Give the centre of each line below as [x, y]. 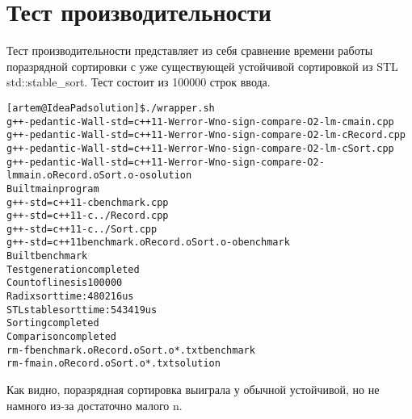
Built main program [53, 189]
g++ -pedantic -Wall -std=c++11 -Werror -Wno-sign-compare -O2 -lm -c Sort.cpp [200, 148]
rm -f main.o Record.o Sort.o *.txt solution [114, 364]
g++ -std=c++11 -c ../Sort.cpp [82, 229]
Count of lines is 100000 [65, 283]
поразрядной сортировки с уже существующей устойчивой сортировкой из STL [202, 66]
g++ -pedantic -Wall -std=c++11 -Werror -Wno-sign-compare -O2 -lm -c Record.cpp [206, 135]
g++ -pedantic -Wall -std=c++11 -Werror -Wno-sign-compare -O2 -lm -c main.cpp [200, 122]
